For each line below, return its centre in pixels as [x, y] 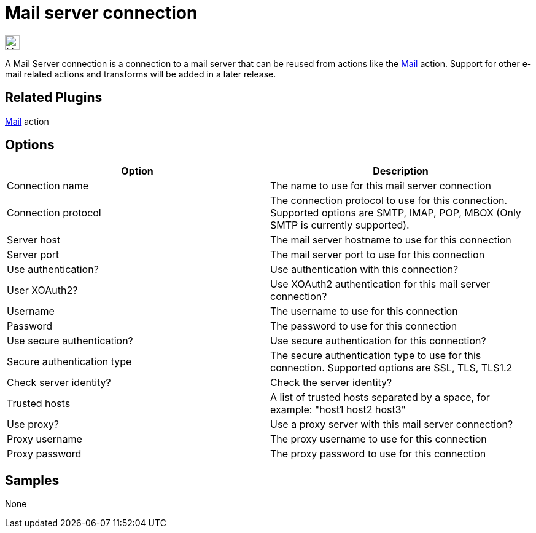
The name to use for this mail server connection [381, 186]
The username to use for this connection [364, 311]
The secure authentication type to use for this [376, 356]
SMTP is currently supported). [340, 225]
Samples [32, 480]
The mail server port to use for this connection [378, 255]
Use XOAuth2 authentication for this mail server [380, 284]
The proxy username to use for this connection [379, 439]
